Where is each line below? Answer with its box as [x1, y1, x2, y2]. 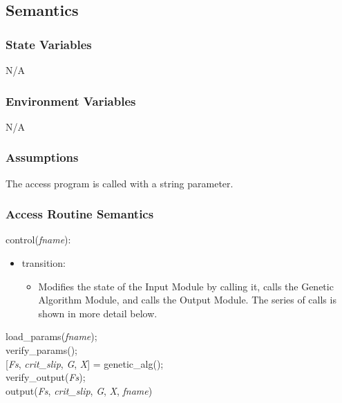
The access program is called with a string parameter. [6, 176, 234, 190]
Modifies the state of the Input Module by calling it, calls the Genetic [38, 279, 334, 293]
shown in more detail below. [38, 306, 158, 320]
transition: [21, 256, 66, 270]
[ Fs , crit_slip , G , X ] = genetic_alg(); [6, 356, 164, 371]
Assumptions [6, 149, 79, 166]
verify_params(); [6, 343, 78, 357]
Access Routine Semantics [6, 205, 154, 223]
